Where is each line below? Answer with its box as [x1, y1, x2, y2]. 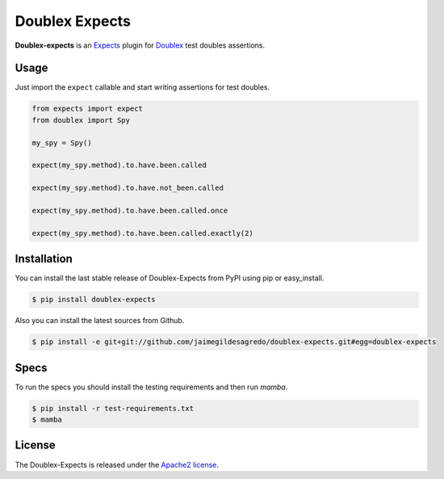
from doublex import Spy [31, 116, 131, 124]
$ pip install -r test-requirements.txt [31, 404, 194, 413]
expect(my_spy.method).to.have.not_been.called [31, 183, 224, 193]
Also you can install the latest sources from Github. [15, 316, 185, 326]
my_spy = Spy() [31, 138, 92, 147]
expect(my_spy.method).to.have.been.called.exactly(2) [31, 229, 253, 237]
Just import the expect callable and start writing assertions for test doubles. [15, 82, 270, 92]
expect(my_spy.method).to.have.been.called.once [31, 206, 228, 215]
